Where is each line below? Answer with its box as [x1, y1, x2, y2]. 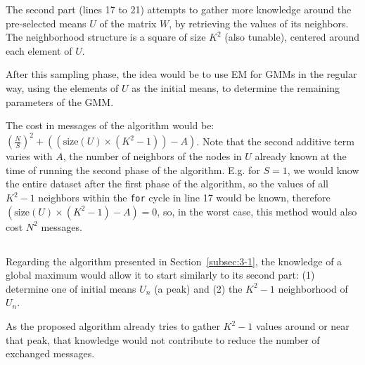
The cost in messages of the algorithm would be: [6, 118, 214, 133]
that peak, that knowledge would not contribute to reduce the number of [6, 332, 320, 347]
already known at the [255, 149, 347, 164]
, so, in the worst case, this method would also [157, 204, 357, 218]
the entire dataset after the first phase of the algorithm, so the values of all [6, 176, 329, 191]
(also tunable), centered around [224, 29, 360, 44]
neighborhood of [278, 281, 348, 296]
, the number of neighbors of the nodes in [63, 149, 242, 164]
